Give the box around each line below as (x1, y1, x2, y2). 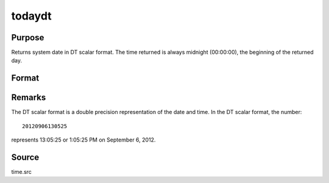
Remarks (11, 92, 46, 103)
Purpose (11, 32, 44, 43)
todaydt (11, 9, 52, 23)
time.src (11, 168, 32, 176)
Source (11, 152, 40, 162)
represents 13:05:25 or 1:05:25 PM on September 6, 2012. (11, 136, 156, 143)
